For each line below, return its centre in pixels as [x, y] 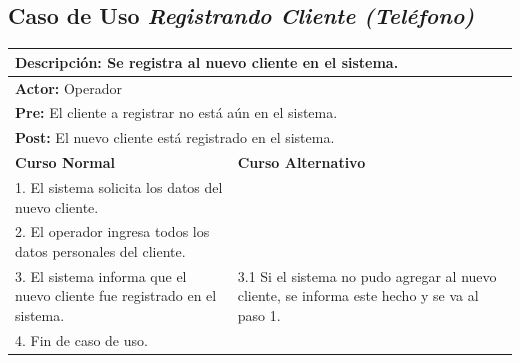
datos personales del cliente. [100, 250]
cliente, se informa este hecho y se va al [358, 295]
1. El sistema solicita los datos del [119, 186]
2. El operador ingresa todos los [112, 231]
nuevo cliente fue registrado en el [116, 295]
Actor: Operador [69, 87]
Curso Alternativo [301, 162]
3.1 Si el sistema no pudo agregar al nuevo [367, 275]
